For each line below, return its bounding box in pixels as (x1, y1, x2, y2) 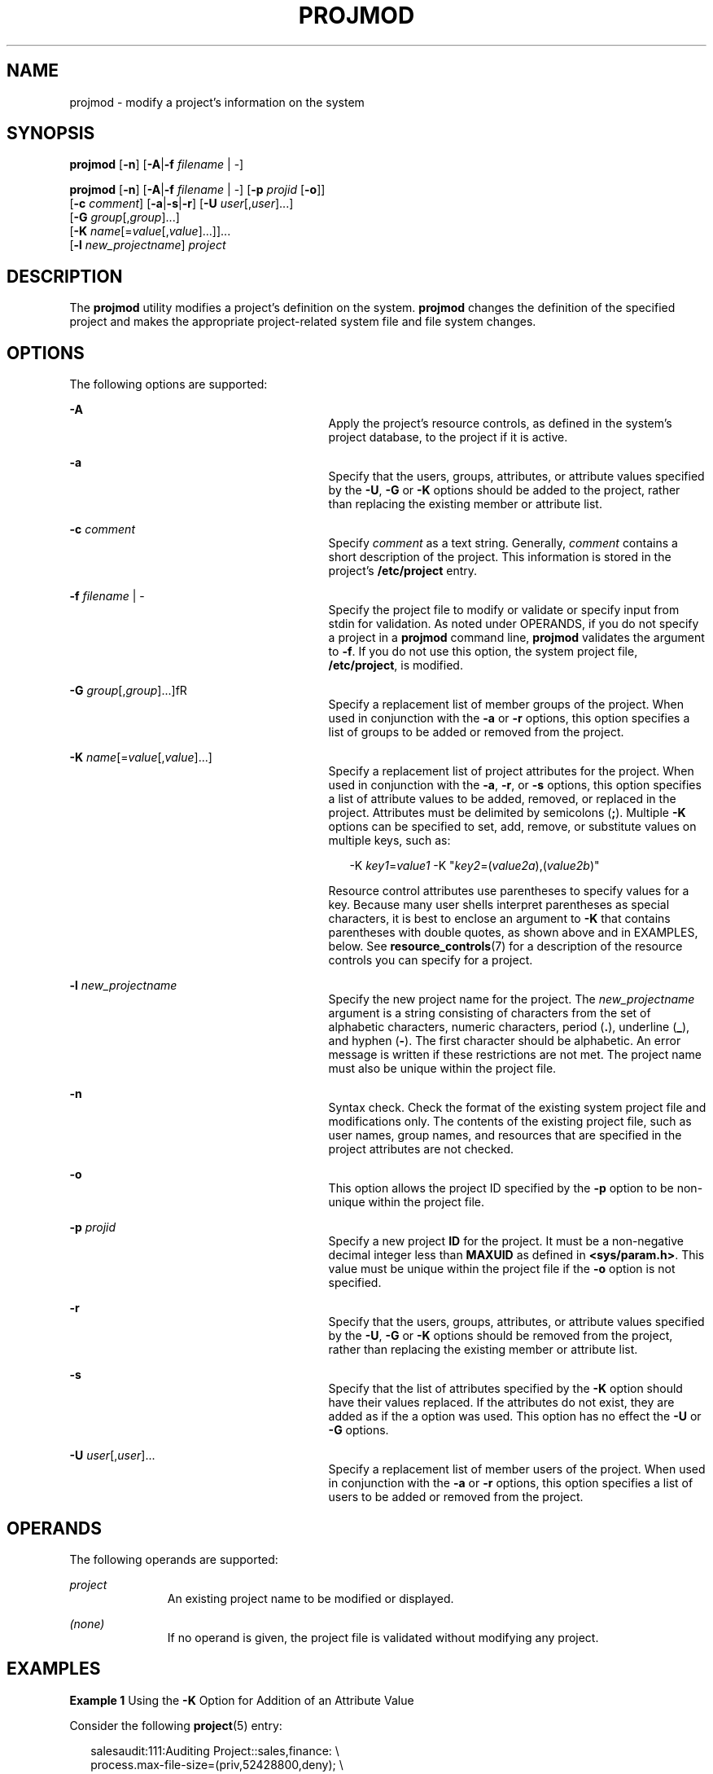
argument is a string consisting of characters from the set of (328, 1006, 651, 1021)
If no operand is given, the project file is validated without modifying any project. (167, 1630, 599, 1644)
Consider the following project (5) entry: (69, 1718, 282, 1732)
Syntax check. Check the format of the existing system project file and (328, 1100, 706, 1115)
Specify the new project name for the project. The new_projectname (328, 992, 695, 1007)
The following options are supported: (69, 377, 268, 392)
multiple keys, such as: (328, 833, 451, 848)
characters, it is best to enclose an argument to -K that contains (328, 911, 671, 926)
